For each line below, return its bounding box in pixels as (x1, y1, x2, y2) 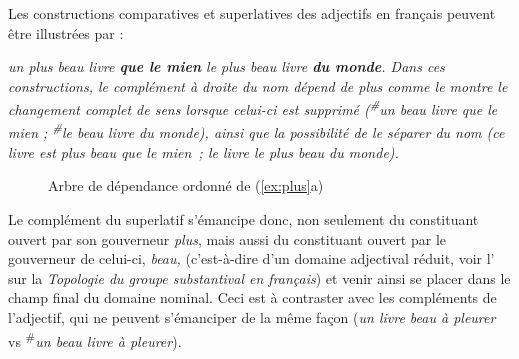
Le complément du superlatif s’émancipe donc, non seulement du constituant (8, 209, 479, 230)
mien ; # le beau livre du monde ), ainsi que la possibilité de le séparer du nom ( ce (8, 119, 505, 143)
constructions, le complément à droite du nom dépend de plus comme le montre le (8, 75, 508, 96)
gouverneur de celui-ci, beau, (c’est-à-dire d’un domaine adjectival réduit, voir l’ (8, 248, 495, 269)
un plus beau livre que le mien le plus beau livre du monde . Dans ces (8, 56, 445, 77)
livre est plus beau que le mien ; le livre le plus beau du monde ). (8, 141, 399, 162)
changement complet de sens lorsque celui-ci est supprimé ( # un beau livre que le (8, 96, 498, 120)
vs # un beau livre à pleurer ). (8, 327, 182, 351)
